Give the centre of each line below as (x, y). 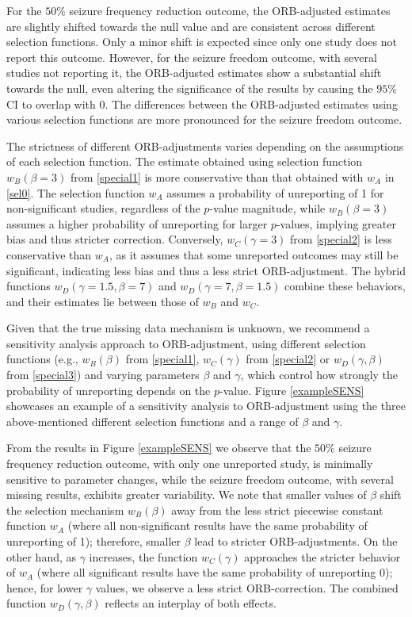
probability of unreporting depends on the (109, 390)
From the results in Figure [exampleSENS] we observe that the (159, 448)
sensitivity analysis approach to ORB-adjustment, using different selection (186, 343)
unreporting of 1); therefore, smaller (94, 541)
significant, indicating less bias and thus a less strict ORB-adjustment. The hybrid (206, 270)
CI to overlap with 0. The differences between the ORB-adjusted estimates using (202, 103)
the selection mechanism (65, 510)
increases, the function (143, 556)
